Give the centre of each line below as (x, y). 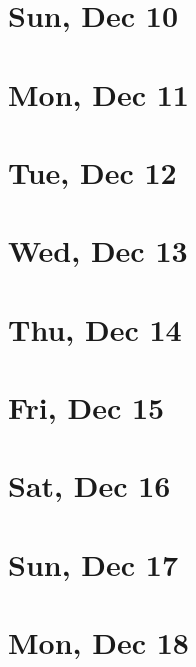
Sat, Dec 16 (89, 485)
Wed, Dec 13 (98, 250)
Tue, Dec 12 (92, 171)
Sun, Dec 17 (93, 563)
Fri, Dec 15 (86, 407)
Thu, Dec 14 (95, 328)
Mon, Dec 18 (98, 642)
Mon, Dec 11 (98, 93)
